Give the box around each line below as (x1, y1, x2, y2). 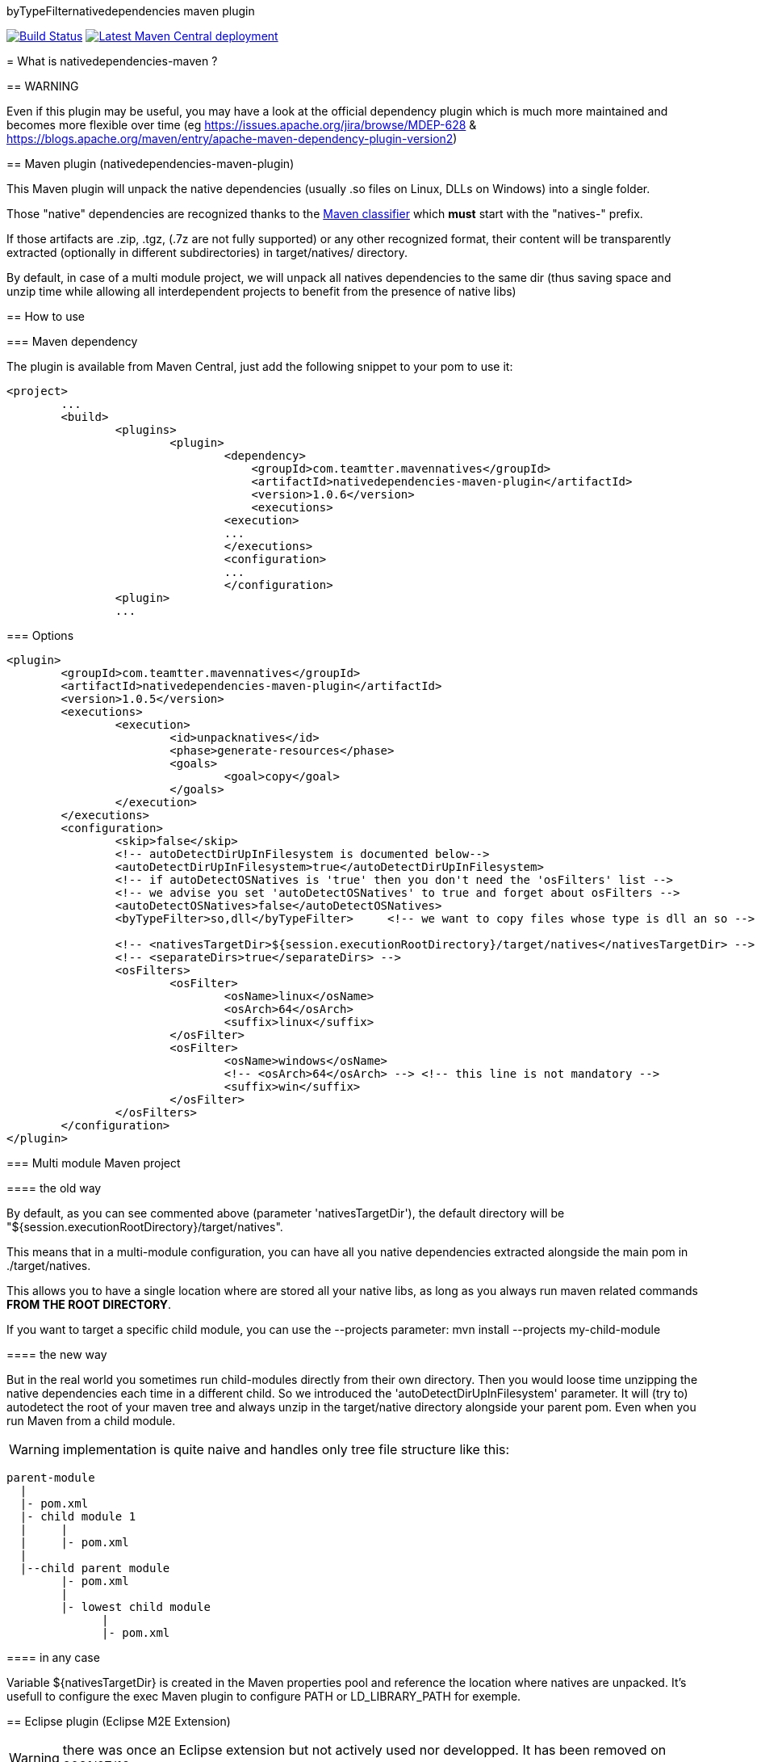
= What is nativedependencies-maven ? (6, 54, 218, 68)
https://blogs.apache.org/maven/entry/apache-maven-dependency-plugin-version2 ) (6, 132, 458, 145)
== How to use (6, 309, 86, 323)
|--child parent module (19, 1562, 170, 1575)
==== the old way (6, 1181, 102, 1195)
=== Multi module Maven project (6, 1156, 181, 1170)
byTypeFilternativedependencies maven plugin (6, 4, 255, 18)
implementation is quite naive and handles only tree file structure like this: (62, 1441, 510, 1457)
